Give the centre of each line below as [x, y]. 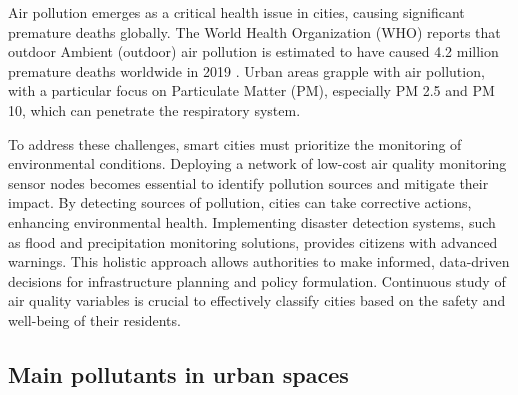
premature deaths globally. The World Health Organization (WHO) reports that [254, 31]
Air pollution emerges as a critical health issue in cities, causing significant [236, 12]
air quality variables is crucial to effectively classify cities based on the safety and [257, 300]
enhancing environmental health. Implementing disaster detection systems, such [252, 221]
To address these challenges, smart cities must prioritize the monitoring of [235, 143]
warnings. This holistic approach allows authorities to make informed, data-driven [259, 261]
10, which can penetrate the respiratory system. [154, 109]
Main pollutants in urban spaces [178, 373]
